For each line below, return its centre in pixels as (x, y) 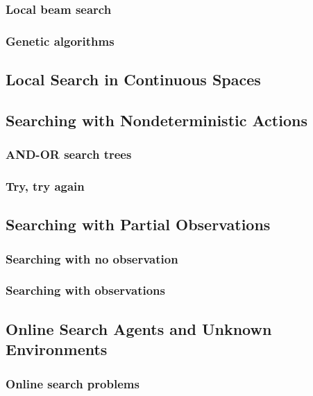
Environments (57, 349)
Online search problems (73, 383)
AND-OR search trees (69, 154)
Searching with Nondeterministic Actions (156, 120)
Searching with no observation (92, 258)
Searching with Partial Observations (138, 224)
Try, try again (45, 186)
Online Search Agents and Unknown (139, 328)
